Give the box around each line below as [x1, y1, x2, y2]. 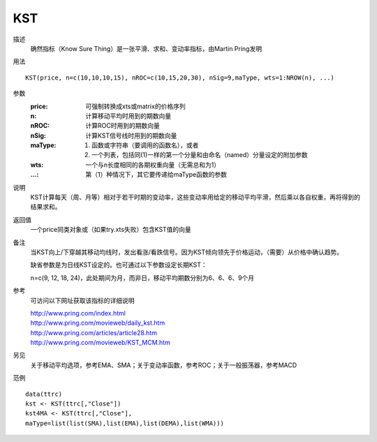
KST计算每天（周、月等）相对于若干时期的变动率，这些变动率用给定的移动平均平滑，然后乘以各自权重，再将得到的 [30, 193, 361, 202]
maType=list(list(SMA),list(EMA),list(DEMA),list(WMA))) [25, 419, 225, 427]
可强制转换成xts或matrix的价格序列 [85, 102, 186, 110]
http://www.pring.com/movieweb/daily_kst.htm [30, 318, 165, 327]
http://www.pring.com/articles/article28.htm [30, 328, 157, 337]
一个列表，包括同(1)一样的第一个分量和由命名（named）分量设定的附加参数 [91, 151, 309, 159]
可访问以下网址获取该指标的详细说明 [30, 296, 135, 304]
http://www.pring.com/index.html [30, 309, 126, 317]
